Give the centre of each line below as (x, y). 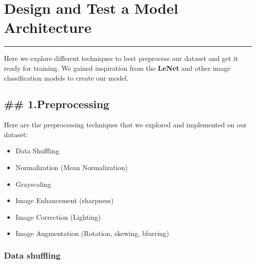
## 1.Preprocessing (57, 104)
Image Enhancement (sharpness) (64, 200)
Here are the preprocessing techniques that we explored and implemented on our (126, 125)
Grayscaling (33, 184)
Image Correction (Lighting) (58, 217)
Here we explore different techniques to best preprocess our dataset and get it (121, 58)
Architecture (48, 27)
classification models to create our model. (66, 77)
